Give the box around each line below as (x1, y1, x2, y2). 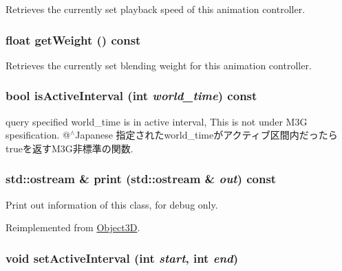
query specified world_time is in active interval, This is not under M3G (6, 114, 308, 128)
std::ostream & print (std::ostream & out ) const (6, 170, 277, 187)
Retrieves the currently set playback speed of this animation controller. (6, 2, 306, 16)
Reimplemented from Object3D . (6, 220, 140, 235)
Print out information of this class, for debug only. (6, 197, 218, 211)
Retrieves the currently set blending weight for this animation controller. (6, 58, 312, 72)
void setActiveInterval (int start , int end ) (6, 249, 239, 266)
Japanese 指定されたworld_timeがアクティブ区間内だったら (75, 128, 338, 142)
